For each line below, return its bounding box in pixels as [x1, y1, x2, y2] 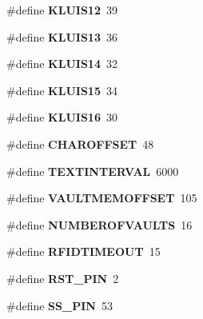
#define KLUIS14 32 [6, 55, 117, 72]
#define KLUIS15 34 [6, 82, 117, 98]
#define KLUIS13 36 [6, 28, 117, 45]
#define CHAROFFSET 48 [6, 135, 154, 152]
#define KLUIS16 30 [6, 109, 117, 126]
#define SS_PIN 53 [6, 297, 113, 313]
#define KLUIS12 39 [6, 2, 117, 18]
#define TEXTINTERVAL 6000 [6, 162, 179, 179]
